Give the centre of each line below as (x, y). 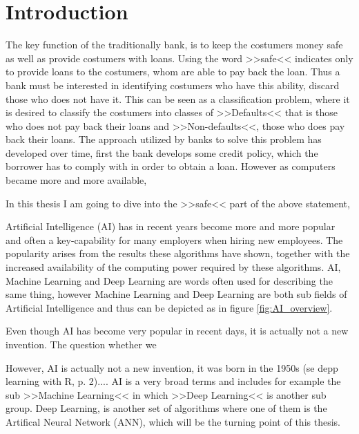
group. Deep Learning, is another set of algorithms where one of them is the (166, 408)
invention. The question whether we (81, 344)
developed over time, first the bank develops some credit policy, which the (162, 152)
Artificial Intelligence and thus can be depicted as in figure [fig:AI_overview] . (169, 307)
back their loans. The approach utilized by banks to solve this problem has (164, 139)
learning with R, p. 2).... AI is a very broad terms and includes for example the (173, 381)
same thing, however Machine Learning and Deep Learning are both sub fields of (176, 294)
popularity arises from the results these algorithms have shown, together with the (178, 253)
